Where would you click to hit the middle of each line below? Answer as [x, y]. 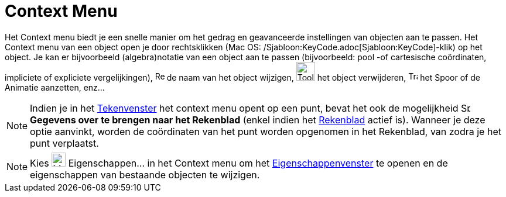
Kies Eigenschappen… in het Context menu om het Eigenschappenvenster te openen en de [239, 163]
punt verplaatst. [64, 143]
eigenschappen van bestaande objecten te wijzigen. [145, 174]
